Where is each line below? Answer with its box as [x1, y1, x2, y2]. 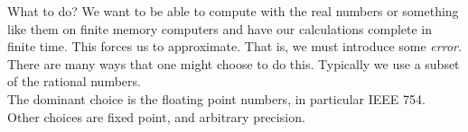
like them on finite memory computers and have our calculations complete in [7, 19, 433, 38]
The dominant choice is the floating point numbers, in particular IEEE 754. [7, 89, 426, 108]
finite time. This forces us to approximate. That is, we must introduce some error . [7, 37, 462, 56]
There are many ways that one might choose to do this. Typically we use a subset [7, 54, 460, 73]
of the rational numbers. [7, 72, 141, 91]
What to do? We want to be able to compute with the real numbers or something [7, 2, 459, 20]
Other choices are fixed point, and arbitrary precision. [7, 107, 305, 126]
